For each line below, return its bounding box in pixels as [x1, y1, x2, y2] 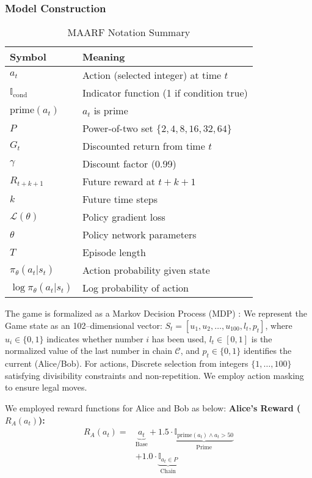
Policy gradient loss [82, 210, 165, 224]
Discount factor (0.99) [82, 156, 176, 171]
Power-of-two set [82, 121, 153, 136]
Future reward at [82, 174, 155, 189]
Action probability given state [82, 263, 210, 278]
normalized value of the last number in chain [5, 344, 172, 357]
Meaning [82, 50, 125, 64]
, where [265, 318, 292, 331]
